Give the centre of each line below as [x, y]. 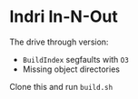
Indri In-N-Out [64, 17]
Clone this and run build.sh [61, 86]
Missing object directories [71, 69]
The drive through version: [59, 42]
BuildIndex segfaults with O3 [75, 59]
